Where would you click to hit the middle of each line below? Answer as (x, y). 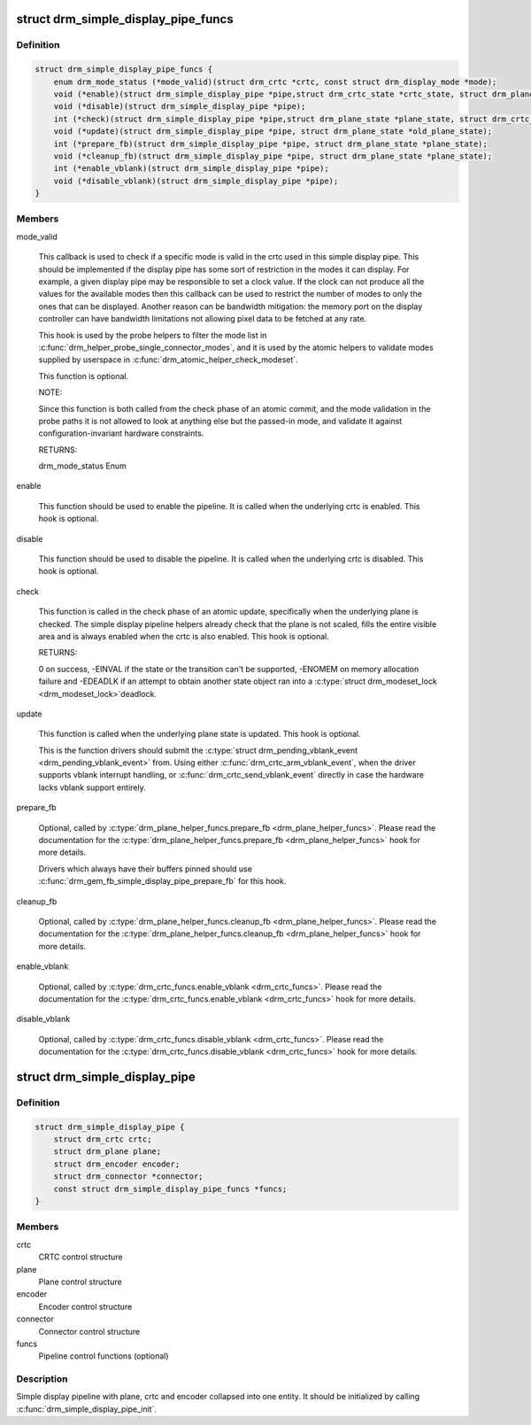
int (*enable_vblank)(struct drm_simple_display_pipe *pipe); (191, 169)
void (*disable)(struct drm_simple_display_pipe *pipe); (180, 107)
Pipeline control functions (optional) (104, 1356)
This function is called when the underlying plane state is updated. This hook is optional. (200, 734)
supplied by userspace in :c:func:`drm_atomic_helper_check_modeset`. (168, 360)
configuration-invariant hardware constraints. (121, 433)
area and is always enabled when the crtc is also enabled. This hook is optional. (184, 636)
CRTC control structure (81, 1257)
